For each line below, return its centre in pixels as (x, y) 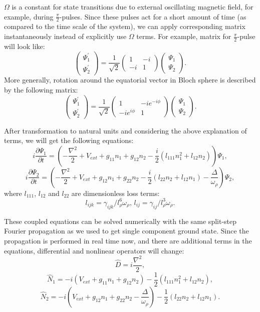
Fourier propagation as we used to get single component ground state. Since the (126, 231)
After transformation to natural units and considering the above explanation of (125, 130)
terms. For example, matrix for (184, 36)
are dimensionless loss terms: (115, 193)
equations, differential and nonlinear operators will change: (94, 250)
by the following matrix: (41, 90)
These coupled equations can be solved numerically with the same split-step (120, 221)
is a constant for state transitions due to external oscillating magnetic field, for (133, 6)
